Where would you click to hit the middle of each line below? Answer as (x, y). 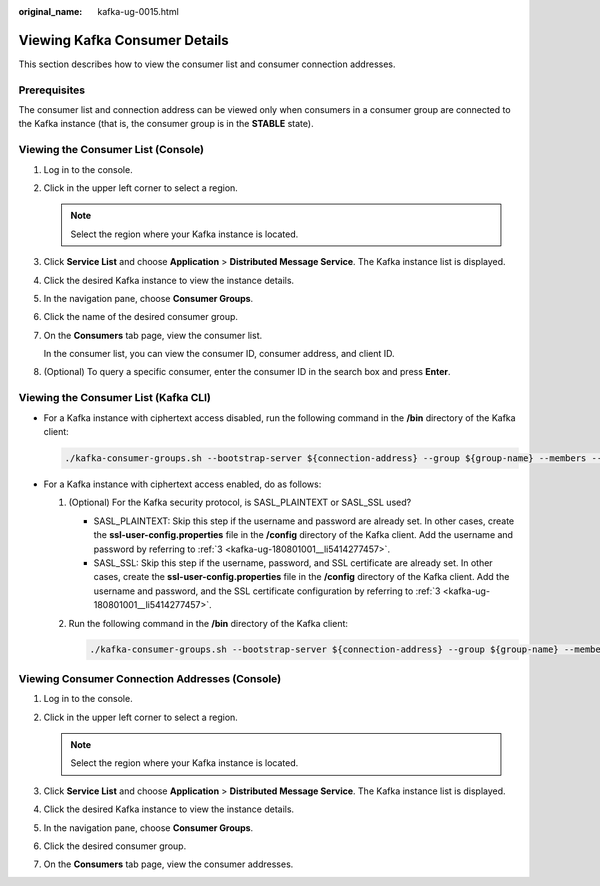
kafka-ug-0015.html (138, 11)
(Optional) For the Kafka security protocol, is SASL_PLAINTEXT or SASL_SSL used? (240, 502)
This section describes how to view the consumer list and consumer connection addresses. (207, 64)
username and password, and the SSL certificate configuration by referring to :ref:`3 (267, 591)
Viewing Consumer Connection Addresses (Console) (150, 678)
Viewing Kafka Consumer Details (123, 40)
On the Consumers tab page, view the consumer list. (153, 335)
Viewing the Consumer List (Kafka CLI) (115, 398)
